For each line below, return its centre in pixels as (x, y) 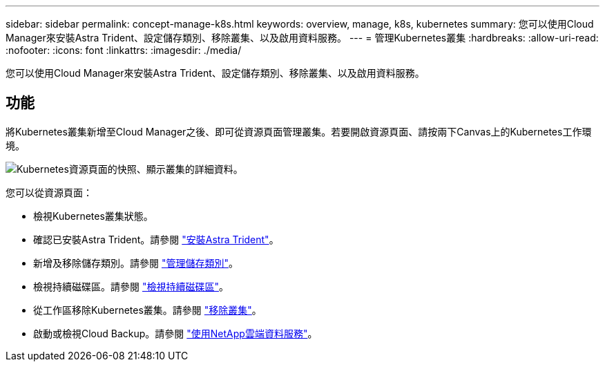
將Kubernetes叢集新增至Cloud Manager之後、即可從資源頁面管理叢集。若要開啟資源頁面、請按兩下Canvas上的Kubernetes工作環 (299, 131)
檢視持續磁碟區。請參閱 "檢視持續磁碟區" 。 (131, 286)
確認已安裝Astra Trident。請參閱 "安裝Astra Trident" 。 (156, 239)
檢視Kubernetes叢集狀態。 (93, 216)
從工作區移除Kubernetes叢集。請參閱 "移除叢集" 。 (147, 310)
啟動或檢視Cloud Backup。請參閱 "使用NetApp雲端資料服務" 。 (175, 333)
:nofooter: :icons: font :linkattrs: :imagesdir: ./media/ (124, 50)
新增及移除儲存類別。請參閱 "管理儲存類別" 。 (136, 263)
